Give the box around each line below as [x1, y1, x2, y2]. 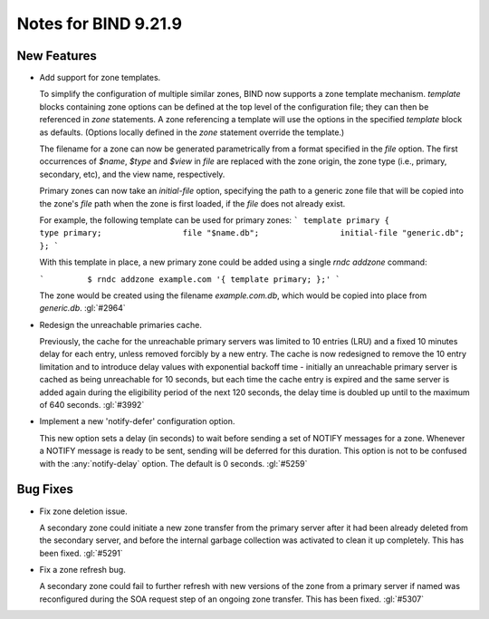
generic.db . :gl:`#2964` [39, 303, 126, 314]
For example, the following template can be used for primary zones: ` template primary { [39, 214, 389, 226]
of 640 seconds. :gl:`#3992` [39, 400, 145, 411]
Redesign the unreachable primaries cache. [39, 319, 203, 330]
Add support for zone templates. [39, 73, 161, 83]
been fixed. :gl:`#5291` [39, 547, 123, 558]
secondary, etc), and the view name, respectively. [39, 169, 225, 179]
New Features [16, 48, 97, 63]
